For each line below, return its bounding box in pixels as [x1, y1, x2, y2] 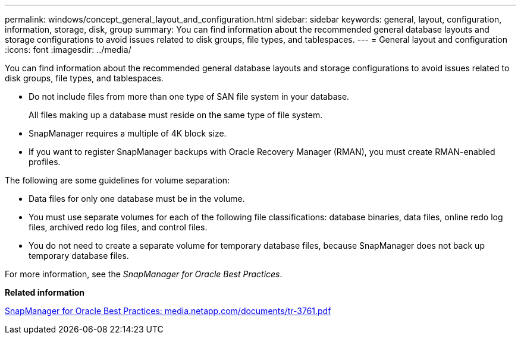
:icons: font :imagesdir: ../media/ [5, 45, 131, 55]
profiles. [29, 157, 61, 167]
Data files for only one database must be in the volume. [29, 194, 245, 204]
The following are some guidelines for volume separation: [5, 175, 230, 185]
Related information [5, 287, 85, 297]
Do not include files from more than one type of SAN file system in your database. [29, 91, 350, 102]
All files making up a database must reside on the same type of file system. [29, 110, 323, 120]
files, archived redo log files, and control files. [29, 222, 208, 232]
